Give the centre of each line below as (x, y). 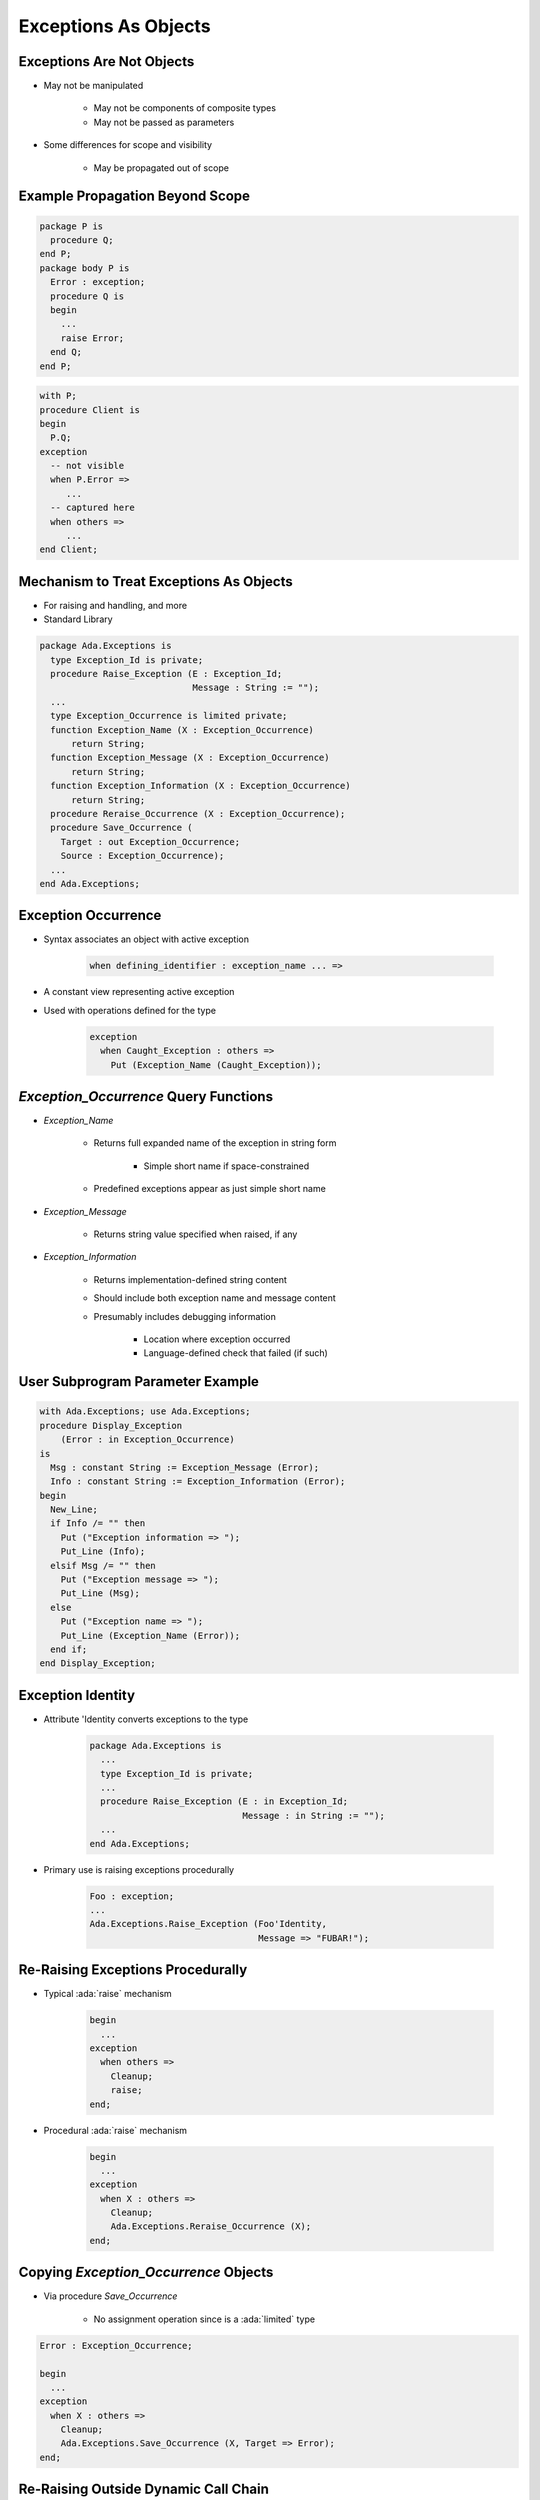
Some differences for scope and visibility (128, 145)
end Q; (66, 352)
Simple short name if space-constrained (226, 1166)
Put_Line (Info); (103, 1551)
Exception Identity (76, 1695)
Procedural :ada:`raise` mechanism (115, 2130)
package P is (71, 226)
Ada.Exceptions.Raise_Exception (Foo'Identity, (208, 1924)
